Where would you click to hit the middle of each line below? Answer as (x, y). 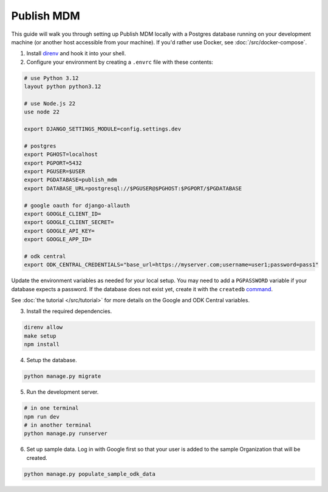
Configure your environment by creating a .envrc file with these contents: (120, 62)
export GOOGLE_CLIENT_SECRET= (69, 222)
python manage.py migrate (63, 376)
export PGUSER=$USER (54, 171)
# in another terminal (58, 425)
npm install (42, 345)
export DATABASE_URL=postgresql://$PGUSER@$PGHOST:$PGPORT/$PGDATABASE (133, 188)
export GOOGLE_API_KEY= (60, 231)
